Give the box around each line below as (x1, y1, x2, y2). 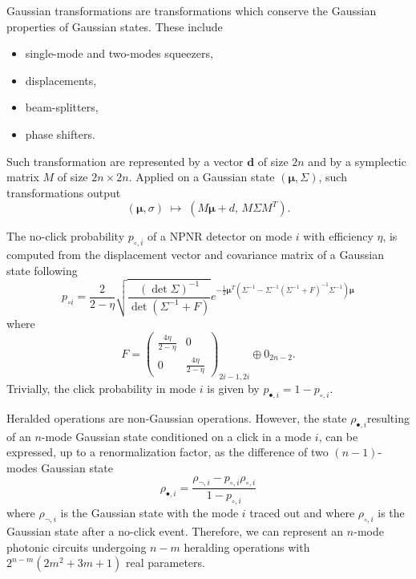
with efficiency (303, 228, 374, 245)
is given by (207, 380, 260, 397)
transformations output (6, 184, 121, 200)
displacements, (25, 71, 97, 88)
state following (6, 261, 78, 278)
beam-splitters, (25, 99, 99, 115)
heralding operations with (184, 538, 310, 555)
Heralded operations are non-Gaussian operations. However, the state (6, 410, 347, 426)
